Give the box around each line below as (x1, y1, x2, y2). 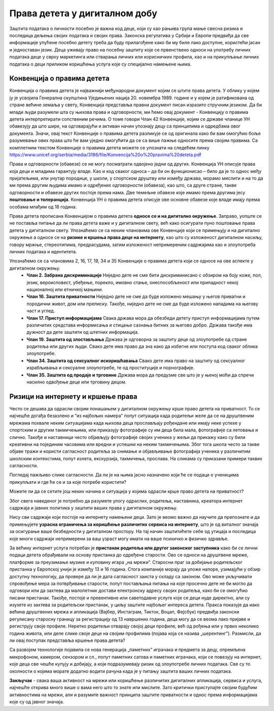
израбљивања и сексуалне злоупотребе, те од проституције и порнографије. (26, 365, 195, 371)
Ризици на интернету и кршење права (9, 392, 138, 401)
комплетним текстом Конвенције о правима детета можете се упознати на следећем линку (9, 144, 210, 151)
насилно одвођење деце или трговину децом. (26, 379, 127, 385)
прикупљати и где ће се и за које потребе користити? (9, 479, 126, 485)
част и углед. (26, 308, 55, 314)
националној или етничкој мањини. (26, 286, 104, 292)
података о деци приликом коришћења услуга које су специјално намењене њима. (9, 61, 192, 67)
